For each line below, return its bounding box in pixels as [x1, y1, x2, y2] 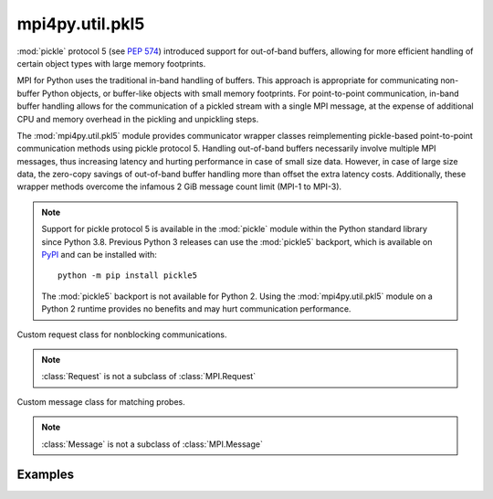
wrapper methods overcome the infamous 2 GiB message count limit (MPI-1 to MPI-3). [16, 181, 342, 192]
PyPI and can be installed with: [41, 249, 157, 260]
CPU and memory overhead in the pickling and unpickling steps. [16, 113, 259, 124]
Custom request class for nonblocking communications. [16, 329, 227, 340]
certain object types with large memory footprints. [16, 58, 206, 69]
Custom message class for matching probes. [16, 396, 186, 407]
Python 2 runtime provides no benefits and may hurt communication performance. [41, 303, 351, 314]
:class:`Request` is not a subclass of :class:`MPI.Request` [41, 371, 256, 382]
